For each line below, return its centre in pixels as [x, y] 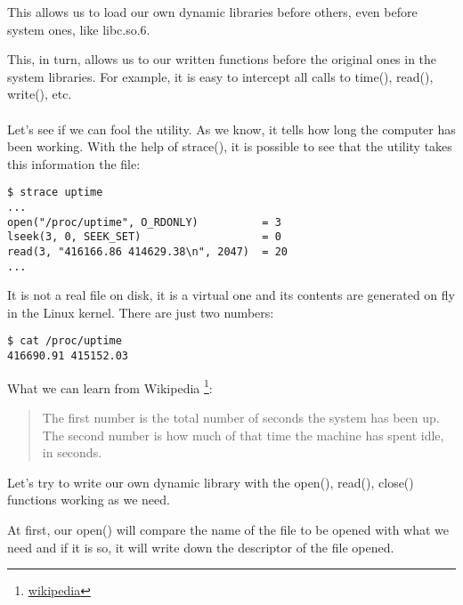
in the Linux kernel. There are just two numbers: [141, 312]
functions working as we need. [89, 500]
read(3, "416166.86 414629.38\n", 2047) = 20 [147, 251]
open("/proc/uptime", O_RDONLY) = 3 [144, 222]
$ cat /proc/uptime [65, 341]
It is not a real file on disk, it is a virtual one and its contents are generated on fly [231, 295]
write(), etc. [40, 94]
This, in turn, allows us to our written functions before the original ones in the [222, 59]
